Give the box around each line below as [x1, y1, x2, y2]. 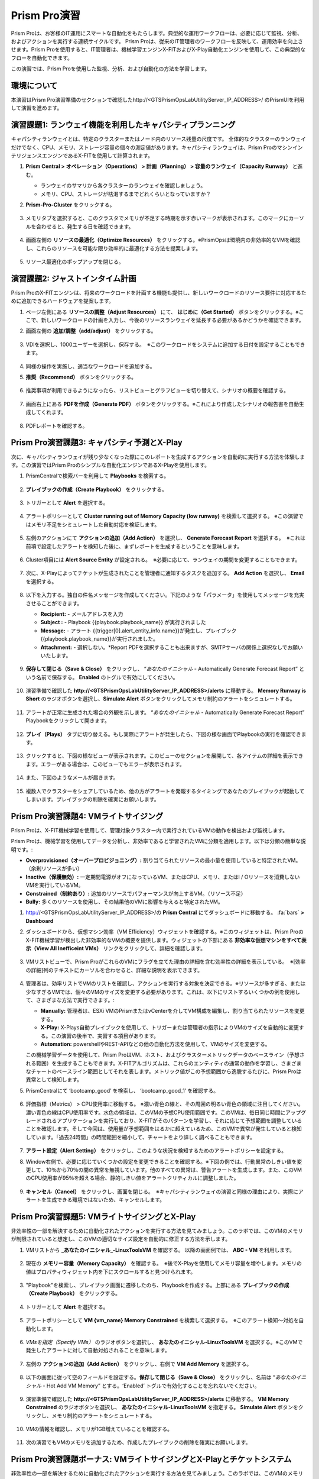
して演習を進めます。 [11, 104, 63, 112]
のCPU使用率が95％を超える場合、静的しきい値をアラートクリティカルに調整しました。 [25, 1174, 239, 1181]
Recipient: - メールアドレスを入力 [40, 610, 123, 618]
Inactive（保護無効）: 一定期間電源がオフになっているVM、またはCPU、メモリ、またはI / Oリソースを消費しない [25, 873, 301, 880]
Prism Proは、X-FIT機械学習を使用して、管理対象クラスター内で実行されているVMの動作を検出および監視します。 [11, 826, 288, 834]
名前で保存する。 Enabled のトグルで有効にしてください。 [35, 673, 178, 680]
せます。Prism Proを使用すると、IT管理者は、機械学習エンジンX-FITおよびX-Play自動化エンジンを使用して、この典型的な [11, 46, 306, 53]
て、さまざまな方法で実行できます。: [25, 996, 115, 1003]
